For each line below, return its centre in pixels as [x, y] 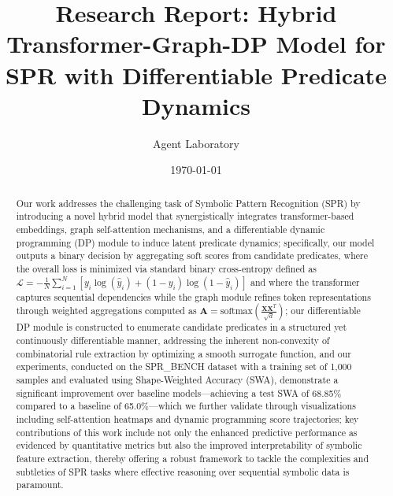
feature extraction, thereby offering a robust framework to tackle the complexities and [193, 458]
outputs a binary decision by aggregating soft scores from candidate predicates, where [192, 255]
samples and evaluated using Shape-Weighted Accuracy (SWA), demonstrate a [177, 379]
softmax [236, 311]
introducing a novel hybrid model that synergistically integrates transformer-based [185, 216]
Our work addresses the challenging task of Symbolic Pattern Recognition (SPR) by [188, 203]
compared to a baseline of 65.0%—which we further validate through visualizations [186, 406]
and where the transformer [305, 281]
